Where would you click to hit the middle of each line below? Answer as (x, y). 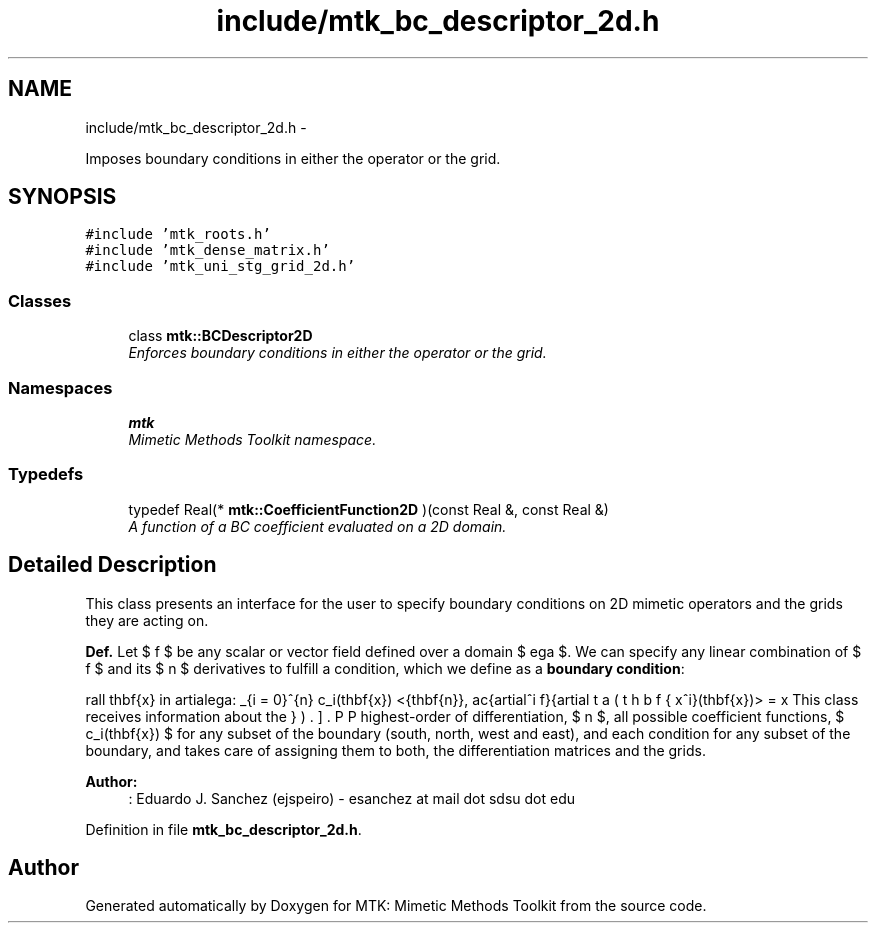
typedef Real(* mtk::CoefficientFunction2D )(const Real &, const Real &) (368, 509)
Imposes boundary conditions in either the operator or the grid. (293, 158)
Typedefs (46, 474)
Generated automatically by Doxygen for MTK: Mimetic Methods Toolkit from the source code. (396, 906)
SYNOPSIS (62, 197)
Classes (40, 300)
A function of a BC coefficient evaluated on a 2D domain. (317, 526)
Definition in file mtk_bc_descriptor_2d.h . (223, 829)
